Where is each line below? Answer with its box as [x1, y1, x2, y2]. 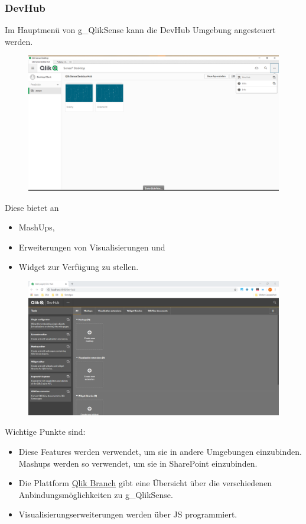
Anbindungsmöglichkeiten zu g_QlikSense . [18, 488, 173, 500]
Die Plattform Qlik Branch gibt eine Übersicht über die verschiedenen [18, 477, 272, 489]
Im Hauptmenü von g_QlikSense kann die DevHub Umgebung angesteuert [5, 24, 276, 36]
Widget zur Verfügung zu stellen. [18, 261, 139, 273]
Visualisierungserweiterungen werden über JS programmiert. [18, 508, 237, 520]
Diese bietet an [5, 201, 59, 213]
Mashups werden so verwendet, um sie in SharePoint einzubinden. [18, 457, 258, 469]
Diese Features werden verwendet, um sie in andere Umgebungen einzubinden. [18, 445, 302, 458]
